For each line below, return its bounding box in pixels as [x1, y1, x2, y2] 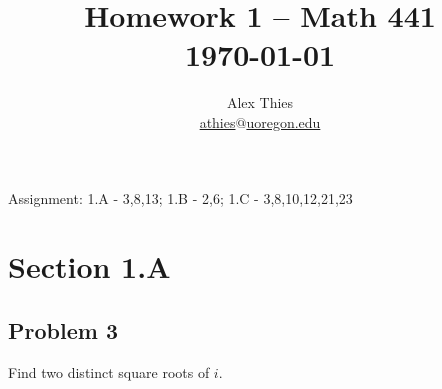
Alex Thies [226, 92, 294, 113]
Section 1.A [8, 246, 171, 287]
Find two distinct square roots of [8, 361, 210, 382]
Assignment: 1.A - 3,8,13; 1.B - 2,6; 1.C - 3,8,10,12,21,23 [8, 187, 353, 208]
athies [199, 111, 236, 132]
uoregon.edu [246, 111, 321, 132]
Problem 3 [8, 314, 118, 345]
